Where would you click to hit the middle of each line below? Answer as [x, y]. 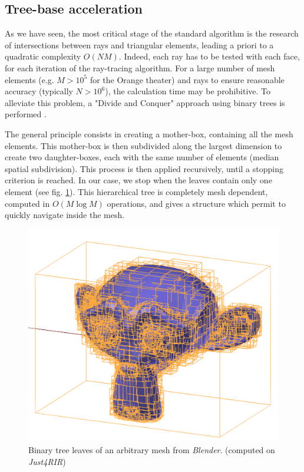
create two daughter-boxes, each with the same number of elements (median [142, 157]
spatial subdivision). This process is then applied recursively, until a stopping [144, 168]
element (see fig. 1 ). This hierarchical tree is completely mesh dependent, [136, 191]
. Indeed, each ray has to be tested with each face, [209, 56]
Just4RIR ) [47, 461]
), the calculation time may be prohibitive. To [188, 91]
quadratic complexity [43, 56]
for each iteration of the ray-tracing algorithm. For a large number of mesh [140, 67]
